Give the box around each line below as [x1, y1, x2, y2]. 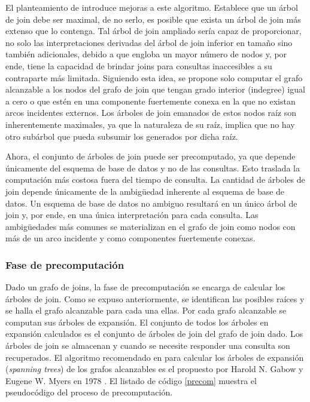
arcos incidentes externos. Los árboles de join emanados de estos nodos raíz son [5, 106, 297, 119]
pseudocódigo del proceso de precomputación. [5, 386, 173, 398]
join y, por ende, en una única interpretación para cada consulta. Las [5, 208, 259, 221]
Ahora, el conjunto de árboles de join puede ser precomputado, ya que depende [5, 150, 296, 162]
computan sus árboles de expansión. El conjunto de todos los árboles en [5, 315, 269, 328]
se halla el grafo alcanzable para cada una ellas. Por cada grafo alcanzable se [5, 304, 287, 317]
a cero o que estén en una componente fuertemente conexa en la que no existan [5, 94, 296, 107]
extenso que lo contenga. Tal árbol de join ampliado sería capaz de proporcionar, [5, 24, 302, 37]
